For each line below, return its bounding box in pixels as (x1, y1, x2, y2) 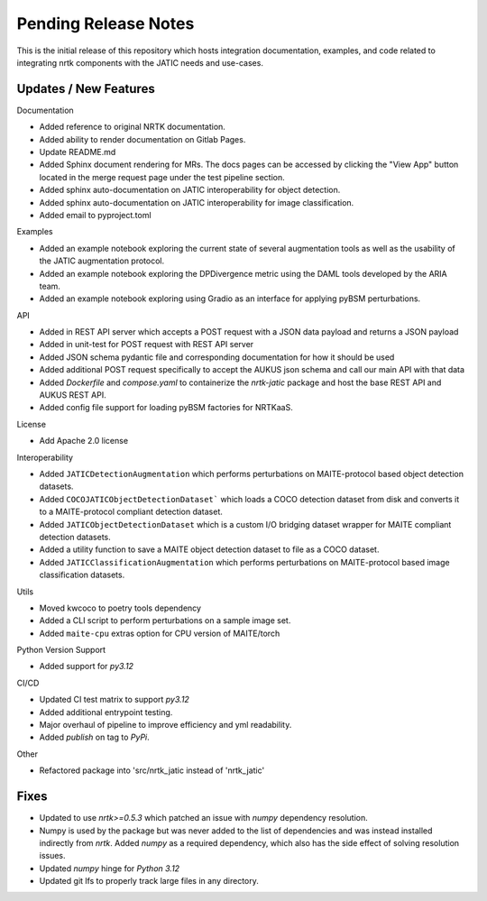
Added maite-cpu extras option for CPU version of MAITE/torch (39, 628, 280, 639)
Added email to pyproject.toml (39, 209, 152, 220)
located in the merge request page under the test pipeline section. (39, 171, 286, 182)
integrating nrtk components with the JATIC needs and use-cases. (16, 57, 263, 68)
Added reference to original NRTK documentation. (39, 122, 225, 133)
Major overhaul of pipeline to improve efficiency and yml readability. (39, 720, 292, 731)
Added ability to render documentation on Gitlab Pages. (39, 133, 246, 144)
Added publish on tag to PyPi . (39, 731, 151, 743)
